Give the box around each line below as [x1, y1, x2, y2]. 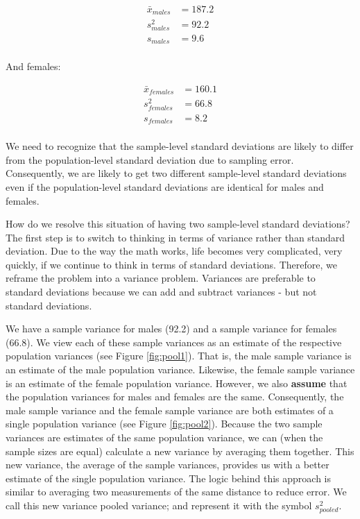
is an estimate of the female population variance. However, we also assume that [6, 375, 348, 390]
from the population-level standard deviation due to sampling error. [6, 152, 294, 167]
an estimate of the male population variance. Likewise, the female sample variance [6, 362, 355, 377]
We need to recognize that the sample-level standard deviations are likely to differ [6, 139, 354, 153]
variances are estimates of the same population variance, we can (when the [6, 430, 323, 444]
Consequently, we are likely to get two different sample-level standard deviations [6, 166, 347, 180]
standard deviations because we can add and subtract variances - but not [6, 284, 317, 299]
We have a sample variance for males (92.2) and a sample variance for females [6, 321, 337, 336]
